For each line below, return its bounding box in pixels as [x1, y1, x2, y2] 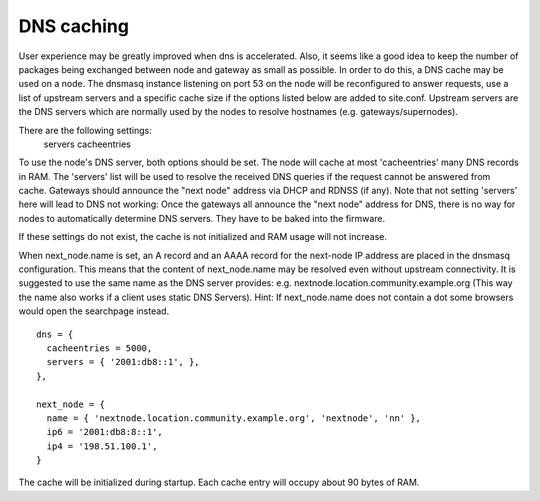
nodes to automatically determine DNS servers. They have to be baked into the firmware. [18, 212, 386, 224]
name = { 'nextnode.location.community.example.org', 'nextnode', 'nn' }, [46, 412, 422, 424]
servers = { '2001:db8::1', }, [46, 356, 200, 368]
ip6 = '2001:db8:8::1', [46, 426, 164, 438]
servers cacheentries [43, 138, 132, 150]
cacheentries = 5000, [46, 342, 153, 354]
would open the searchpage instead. [18, 305, 170, 317]
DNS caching [18, 15, 130, 37]
